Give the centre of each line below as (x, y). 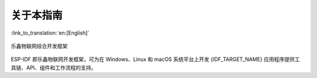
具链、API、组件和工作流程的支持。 (54, 67)
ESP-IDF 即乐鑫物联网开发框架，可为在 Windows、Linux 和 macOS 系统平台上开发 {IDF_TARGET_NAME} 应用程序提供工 (156, 59)
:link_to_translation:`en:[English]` (50, 33)
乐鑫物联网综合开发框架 (39, 46)
